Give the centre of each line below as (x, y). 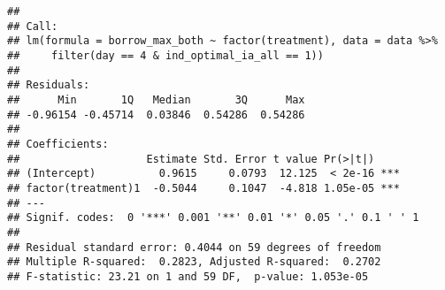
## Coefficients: (58, 144)
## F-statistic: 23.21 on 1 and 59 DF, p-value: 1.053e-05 (188, 276)
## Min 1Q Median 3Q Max (156, 99)
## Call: (33, 26)
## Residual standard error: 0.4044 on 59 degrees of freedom (194, 247)
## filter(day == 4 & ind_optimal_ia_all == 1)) (165, 55)
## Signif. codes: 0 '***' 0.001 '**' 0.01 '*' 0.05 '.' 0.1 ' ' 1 (213, 218)
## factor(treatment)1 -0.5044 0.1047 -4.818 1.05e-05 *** (203, 188)
